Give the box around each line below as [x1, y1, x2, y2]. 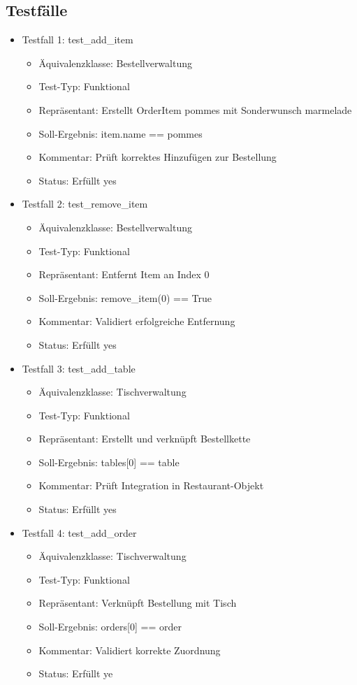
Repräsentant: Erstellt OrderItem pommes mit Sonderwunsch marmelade [38, 102, 352, 117]
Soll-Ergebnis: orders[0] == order [38, 619, 182, 634]
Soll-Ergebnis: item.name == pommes [38, 126, 203, 140]
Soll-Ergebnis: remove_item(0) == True [38, 290, 212, 305]
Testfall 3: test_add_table [22, 361, 136, 375]
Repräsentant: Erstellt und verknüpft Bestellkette [38, 431, 251, 446]
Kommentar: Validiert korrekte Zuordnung [38, 642, 221, 657]
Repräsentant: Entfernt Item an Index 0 [38, 267, 210, 282]
